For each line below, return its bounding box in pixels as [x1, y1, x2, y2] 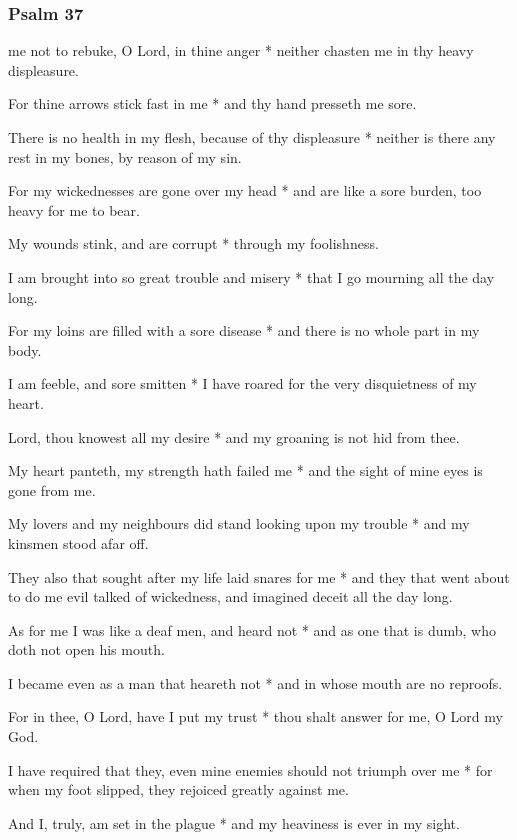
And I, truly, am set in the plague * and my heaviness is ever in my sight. [8, 812, 460, 833]
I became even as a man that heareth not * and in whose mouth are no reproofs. [8, 672, 503, 693]
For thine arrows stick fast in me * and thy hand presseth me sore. [8, 93, 417, 114]
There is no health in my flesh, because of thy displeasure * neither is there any [8, 127, 496, 147]
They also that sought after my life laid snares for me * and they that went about [8, 566, 510, 587]
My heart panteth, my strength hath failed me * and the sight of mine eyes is [8, 460, 483, 481]
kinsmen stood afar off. [8, 532, 149, 553]
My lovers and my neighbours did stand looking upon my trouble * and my [8, 513, 470, 534]
